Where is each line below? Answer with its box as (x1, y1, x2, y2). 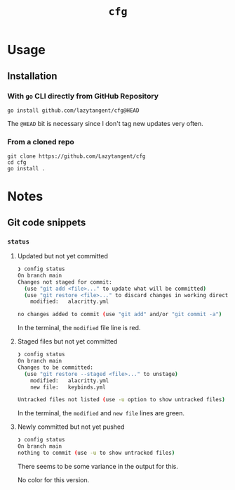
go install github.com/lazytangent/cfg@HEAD (7, 107, 140, 114)
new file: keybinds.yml (30, 384, 107, 391)
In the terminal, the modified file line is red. (17, 324, 141, 332)
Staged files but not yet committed (17, 337, 118, 346)
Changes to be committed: (17, 364, 93, 371)
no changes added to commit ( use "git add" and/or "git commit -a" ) (17, 311, 222, 318)
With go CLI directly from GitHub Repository (7, 91, 159, 101)
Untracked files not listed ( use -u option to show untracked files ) (17, 396, 226, 403)
